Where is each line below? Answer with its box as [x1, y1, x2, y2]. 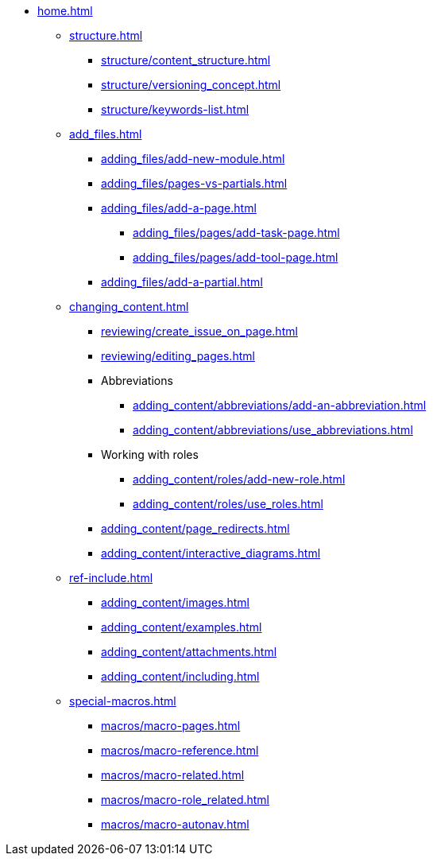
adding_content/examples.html [101, 620, 262, 634]
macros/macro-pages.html [101, 719, 241, 732]
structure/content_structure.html [101, 53, 271, 67]
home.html [37, 4, 93, 17]
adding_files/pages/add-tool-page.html [133, 250, 338, 264]
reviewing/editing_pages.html [101, 349, 255, 363]
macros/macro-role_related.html [101, 793, 270, 806]
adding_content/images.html [101, 596, 250, 609]
